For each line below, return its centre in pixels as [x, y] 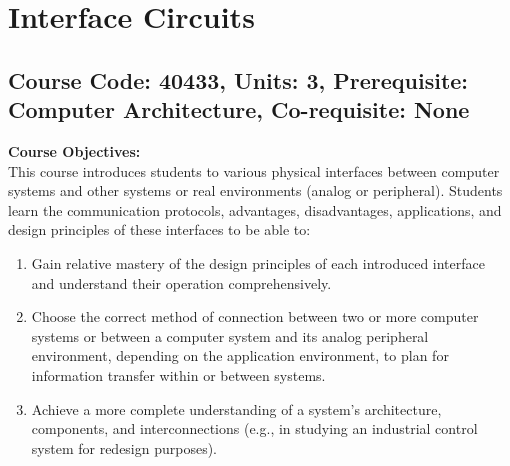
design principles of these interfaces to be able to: [159, 229]
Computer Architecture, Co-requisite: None [239, 109]
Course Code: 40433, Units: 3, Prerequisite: [238, 79]
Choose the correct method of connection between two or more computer [255, 316]
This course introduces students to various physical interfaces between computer [254, 170]
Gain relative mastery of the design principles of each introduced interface [258, 262]
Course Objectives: [74, 150]
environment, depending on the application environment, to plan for [240, 355]
